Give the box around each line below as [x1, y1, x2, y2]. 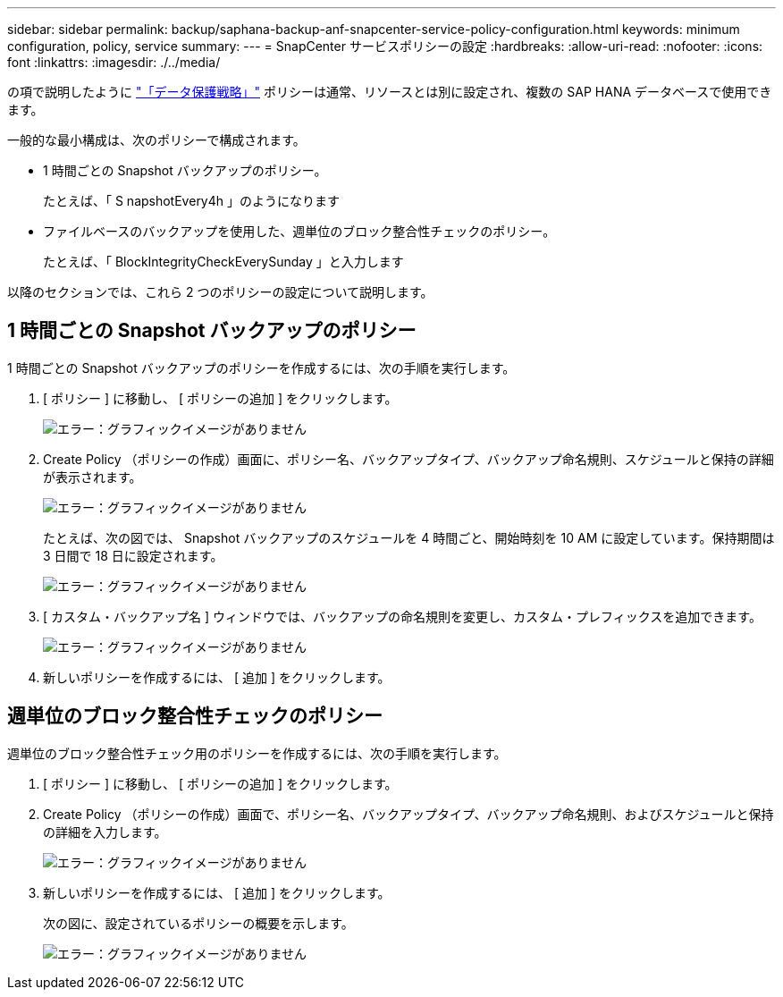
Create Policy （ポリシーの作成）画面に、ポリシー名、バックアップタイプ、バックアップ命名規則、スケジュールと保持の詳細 [43, 451, 774, 467]
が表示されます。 [43, 469, 142, 485]
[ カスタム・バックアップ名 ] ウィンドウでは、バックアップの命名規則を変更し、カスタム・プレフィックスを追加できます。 [43, 608, 762, 624]
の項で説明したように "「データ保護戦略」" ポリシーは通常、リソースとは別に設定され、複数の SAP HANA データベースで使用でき [7, 84, 772, 99]
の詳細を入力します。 [43, 824, 167, 840]
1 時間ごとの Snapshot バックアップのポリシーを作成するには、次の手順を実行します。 [7, 359, 516, 376]
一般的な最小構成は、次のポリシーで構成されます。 [7, 132, 306, 148]
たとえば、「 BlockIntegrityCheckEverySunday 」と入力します [43, 254, 404, 269]
